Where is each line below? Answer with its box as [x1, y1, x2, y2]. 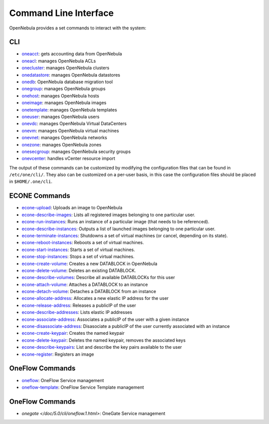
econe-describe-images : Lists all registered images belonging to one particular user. [21, 212, 195, 218]
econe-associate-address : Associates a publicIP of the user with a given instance [21, 316, 189, 322]
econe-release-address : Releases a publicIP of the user [21, 302, 136, 308]
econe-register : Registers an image [21, 351, 94, 357]
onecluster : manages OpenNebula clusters [21, 65, 110, 71]
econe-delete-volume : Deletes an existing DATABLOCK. [21, 267, 136, 274]
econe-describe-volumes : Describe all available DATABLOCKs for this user [21, 275, 175, 281]
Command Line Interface [9, 7, 114, 18]
